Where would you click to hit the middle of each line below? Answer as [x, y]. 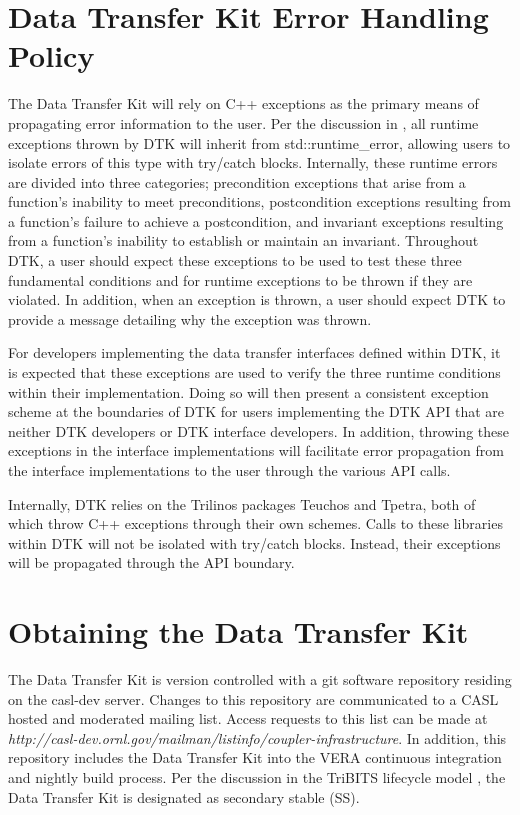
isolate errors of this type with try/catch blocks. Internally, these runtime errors [253, 162]
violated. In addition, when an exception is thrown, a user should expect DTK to [257, 299]
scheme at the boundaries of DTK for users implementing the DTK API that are [256, 411]
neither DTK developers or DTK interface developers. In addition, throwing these [258, 430]
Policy [51, 55]
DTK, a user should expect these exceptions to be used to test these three [235, 260]
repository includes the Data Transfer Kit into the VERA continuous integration [255, 757]
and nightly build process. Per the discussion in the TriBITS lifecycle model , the [257, 777]
